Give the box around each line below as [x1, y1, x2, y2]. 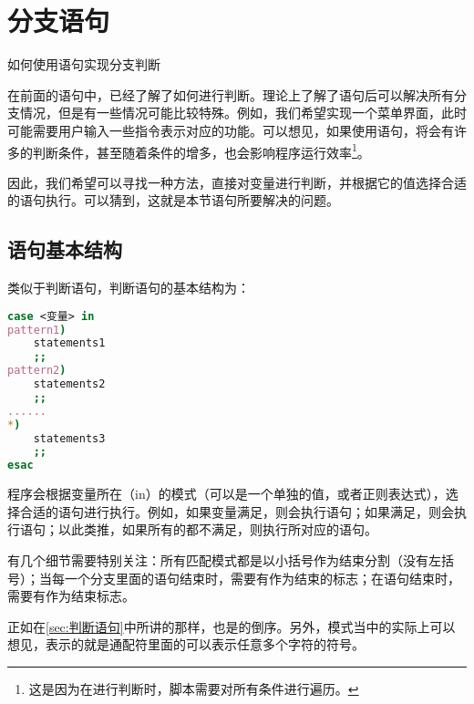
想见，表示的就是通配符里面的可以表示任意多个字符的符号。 [7, 635, 365, 654]
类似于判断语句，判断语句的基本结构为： [7, 278, 250, 297]
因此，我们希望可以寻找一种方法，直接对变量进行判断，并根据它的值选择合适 [7, 172, 467, 192]
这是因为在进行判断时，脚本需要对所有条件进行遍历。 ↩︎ [28, 678, 359, 698]
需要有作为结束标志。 [7, 586, 135, 606]
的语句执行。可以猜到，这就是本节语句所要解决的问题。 [7, 191, 339, 210]
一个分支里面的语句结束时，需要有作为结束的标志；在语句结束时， [64, 568, 460, 587]
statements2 [33, 378, 106, 391]
